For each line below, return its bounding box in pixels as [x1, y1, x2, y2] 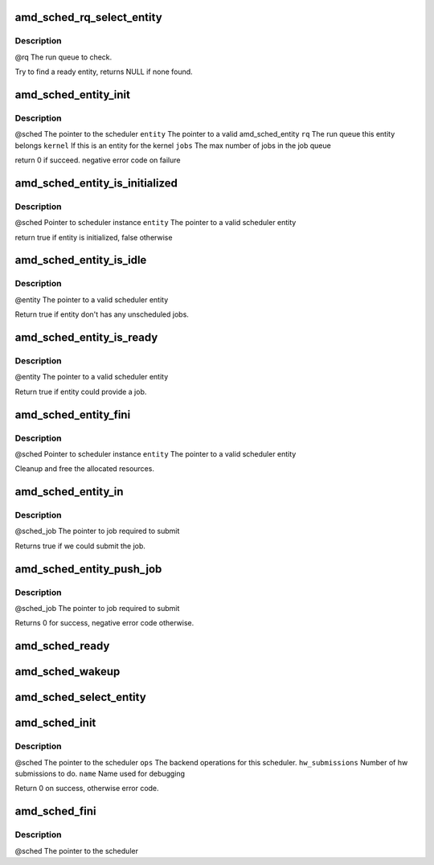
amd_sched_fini [14, 805, 96, 818]
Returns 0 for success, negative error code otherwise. [14, 618, 194, 628]
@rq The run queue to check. [14, 52, 113, 62]
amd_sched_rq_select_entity [14, 10, 162, 24]
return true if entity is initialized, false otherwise [14, 232, 173, 242]
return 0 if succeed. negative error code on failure [14, 155, 181, 165]
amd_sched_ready [14, 639, 110, 653]
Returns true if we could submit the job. [14, 541, 146, 551]
